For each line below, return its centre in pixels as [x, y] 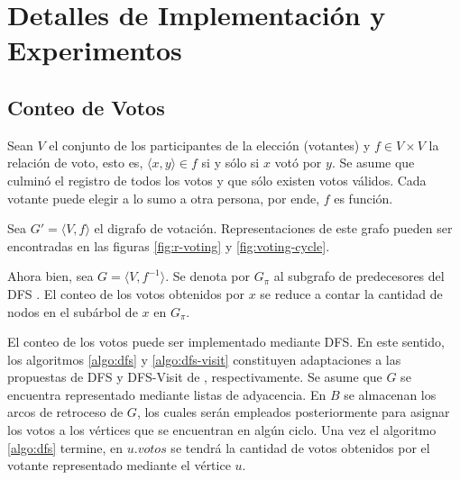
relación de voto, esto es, [75, 163]
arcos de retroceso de [65, 412]
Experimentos [95, 50]
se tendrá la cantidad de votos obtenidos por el [300, 447]
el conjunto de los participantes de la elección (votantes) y [210, 145]
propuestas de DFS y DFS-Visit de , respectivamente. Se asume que [195, 377]
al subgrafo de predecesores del [359, 276]
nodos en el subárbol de [73, 311]
